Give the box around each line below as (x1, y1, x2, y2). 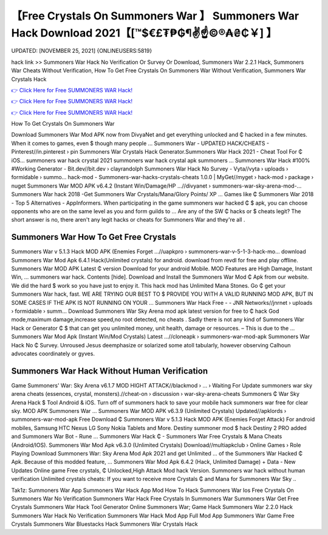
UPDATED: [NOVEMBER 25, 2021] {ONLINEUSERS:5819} (11, 47, 152, 55)
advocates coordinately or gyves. (11, 350, 95, 357)
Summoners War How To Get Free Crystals (11, 232, 176, 242)
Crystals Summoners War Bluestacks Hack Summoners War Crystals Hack (11, 520, 198, 528)
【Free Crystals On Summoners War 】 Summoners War (11, 9, 299, 22)
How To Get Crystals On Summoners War (11, 120, 115, 128)
